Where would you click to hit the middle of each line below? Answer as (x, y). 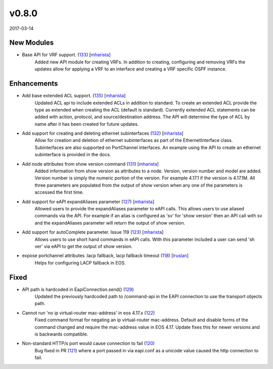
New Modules (32, 43)
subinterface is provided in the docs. (73, 155)
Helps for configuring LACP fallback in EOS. (80, 263)
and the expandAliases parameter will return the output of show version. (110, 223)
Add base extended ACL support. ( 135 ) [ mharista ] (74, 96)
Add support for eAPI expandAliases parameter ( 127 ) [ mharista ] (88, 201)
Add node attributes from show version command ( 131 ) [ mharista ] (90, 164)
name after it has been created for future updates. (87, 124)
